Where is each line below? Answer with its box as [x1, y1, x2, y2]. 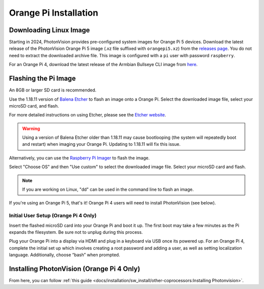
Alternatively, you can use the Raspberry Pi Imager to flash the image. [9, 155, 150, 161]
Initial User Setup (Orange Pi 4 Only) [9, 212, 97, 219]
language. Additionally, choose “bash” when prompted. [9, 252, 120, 258]
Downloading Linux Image [9, 26, 90, 34]
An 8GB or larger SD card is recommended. [9, 87, 97, 93]
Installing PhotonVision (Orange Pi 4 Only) [9, 265, 140, 273]
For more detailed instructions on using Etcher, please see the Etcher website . [9, 112, 166, 118]
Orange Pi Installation [9, 7, 99, 18]
